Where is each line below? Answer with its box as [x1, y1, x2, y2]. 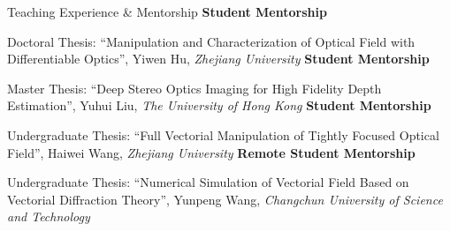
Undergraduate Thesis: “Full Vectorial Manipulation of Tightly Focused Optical [7, 125, 439, 144]
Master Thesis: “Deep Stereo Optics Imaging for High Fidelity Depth [7, 78, 382, 97]
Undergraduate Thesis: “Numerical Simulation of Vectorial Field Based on [7, 173, 409, 191]
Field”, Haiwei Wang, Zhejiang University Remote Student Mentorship [7, 143, 416, 161]
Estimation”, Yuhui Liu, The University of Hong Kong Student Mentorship [7, 96, 431, 115]
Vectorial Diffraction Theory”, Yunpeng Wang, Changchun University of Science [7, 190, 443, 208]
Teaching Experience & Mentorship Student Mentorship [7, 3, 327, 20]
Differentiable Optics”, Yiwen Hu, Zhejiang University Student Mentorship [7, 49, 430, 68]
